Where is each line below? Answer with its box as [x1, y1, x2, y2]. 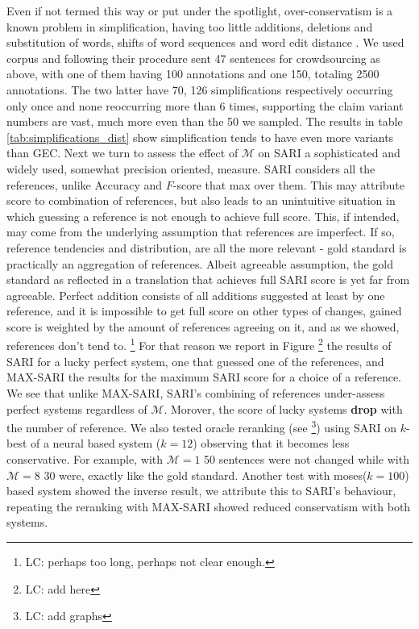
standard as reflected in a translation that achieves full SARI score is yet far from [6, 271, 410, 288]
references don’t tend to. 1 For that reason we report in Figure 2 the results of [6, 335, 392, 354]
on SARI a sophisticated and [258, 144, 400, 161]
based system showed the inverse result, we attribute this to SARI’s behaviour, [6, 482, 396, 499]
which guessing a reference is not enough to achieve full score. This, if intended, [6, 207, 400, 224]
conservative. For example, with [6, 450, 164, 467]
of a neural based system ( [31, 435, 161, 452]
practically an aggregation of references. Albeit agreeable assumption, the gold [6, 255, 393, 272]
